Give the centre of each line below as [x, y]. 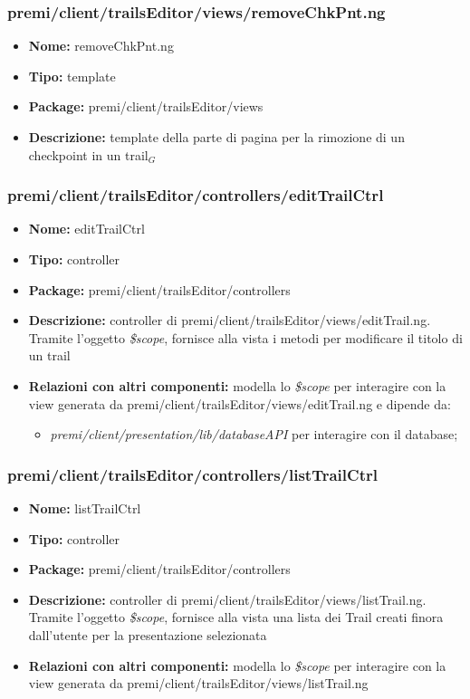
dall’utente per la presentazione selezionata [148, 634]
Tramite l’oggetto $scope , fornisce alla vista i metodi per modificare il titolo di [245, 337]
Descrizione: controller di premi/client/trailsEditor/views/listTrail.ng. [227, 599]
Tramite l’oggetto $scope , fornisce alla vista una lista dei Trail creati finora [236, 617]
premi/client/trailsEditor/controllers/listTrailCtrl [192, 474]
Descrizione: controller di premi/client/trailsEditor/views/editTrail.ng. [230, 320]
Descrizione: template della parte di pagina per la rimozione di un [216, 137]
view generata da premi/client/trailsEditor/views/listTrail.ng [198, 683]
